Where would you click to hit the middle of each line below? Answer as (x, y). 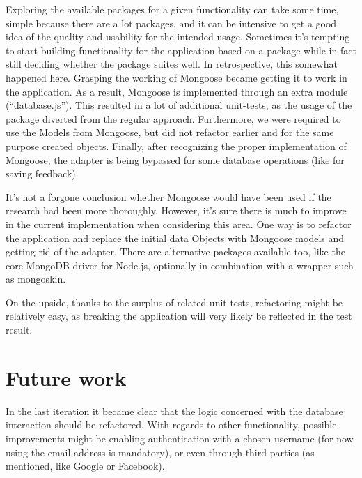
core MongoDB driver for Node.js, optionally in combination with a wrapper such (180, 265)
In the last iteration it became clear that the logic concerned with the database (174, 411)
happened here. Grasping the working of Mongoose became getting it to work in (176, 77)
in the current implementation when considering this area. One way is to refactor (179, 224)
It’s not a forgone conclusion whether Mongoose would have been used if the (168, 196)
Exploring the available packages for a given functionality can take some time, (172, 9)
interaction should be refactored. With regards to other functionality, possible (171, 425)
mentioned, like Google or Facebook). (85, 466)
